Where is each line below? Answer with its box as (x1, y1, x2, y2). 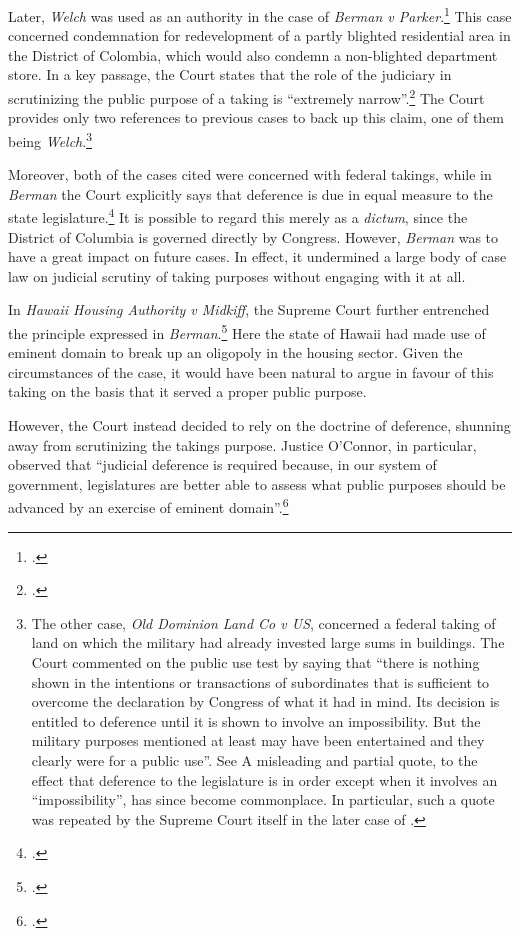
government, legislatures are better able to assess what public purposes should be (8, 473, 506, 494)
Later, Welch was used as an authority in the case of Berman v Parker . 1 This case (8, 3, 512, 26)
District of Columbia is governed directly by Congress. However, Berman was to (8, 226, 499, 247)
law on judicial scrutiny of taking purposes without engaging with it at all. (8, 265, 466, 286)
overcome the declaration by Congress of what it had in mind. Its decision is (31, 691, 500, 712)
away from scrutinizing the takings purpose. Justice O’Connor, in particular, (8, 434, 477, 455)
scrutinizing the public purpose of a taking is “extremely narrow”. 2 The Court (8, 85, 485, 108)
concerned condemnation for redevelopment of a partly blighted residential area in (8, 25, 511, 46)
